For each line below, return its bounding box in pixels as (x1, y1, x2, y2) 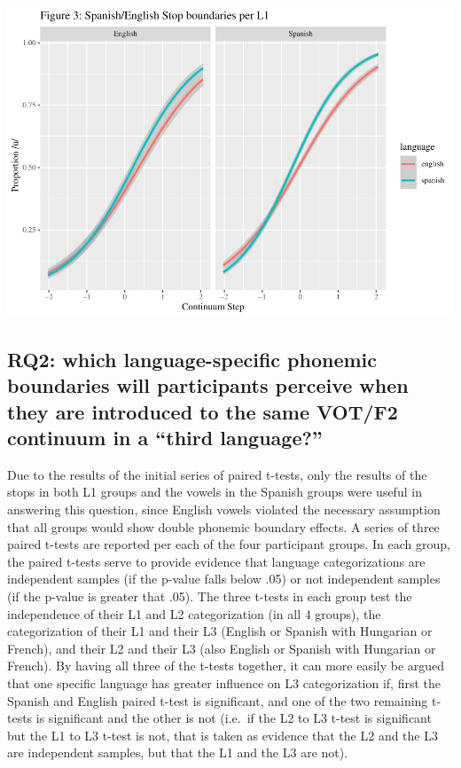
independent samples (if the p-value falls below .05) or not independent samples (7, 569, 441, 588)
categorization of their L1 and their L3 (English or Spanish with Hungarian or (7, 622, 433, 640)
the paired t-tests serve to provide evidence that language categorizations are (7, 552, 426, 570)
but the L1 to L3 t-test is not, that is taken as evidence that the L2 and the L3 (7, 725, 438, 744)
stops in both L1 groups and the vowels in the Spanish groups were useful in (7, 482, 422, 501)
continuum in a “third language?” (7, 424, 323, 451)
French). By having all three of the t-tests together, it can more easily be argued (7, 656, 445, 675)
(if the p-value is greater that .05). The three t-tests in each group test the (7, 587, 412, 606)
